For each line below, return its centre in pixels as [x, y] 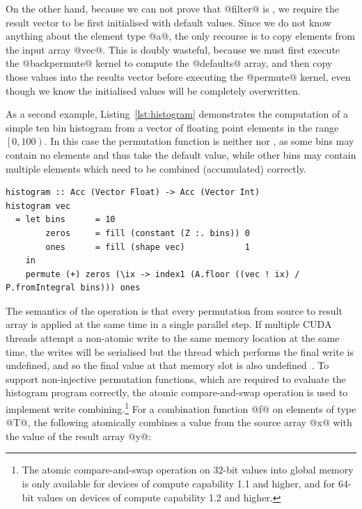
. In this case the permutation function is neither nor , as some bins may [199, 141]
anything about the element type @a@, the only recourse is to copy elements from [180, 36]
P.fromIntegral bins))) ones [73, 288]
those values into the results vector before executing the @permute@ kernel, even [178, 76]
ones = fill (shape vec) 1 [148, 247]
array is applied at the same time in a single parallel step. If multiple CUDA [169, 324]
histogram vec [38, 206]
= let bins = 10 [65, 220]
